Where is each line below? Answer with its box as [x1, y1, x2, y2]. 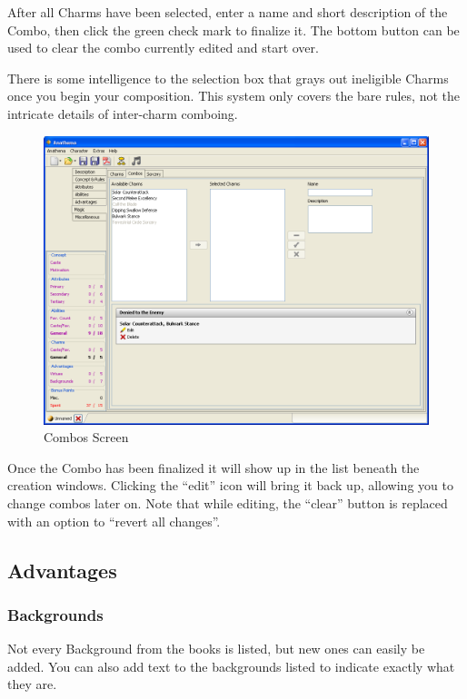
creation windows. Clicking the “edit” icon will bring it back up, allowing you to [7, 476, 453, 495]
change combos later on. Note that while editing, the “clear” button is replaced [7, 493, 448, 512]
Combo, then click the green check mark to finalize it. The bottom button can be [7, 20, 460, 39]
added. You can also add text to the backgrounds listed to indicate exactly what [7, 656, 455, 675]
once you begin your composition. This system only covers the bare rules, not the [7, 86, 460, 105]
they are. [7, 674, 57, 694]
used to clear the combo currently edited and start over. [7, 38, 319, 57]
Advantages [7, 556, 117, 584]
